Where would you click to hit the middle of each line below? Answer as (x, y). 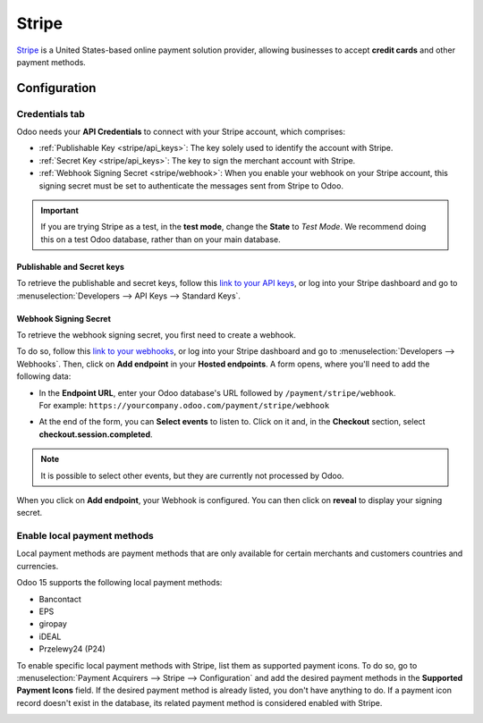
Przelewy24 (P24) (72, 649)
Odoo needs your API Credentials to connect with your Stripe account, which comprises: (181, 132)
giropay (53, 624)
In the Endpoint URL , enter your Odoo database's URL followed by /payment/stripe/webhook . (218, 392)
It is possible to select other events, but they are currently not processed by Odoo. (192, 475)
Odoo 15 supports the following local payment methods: (119, 583)
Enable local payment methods (85, 536)
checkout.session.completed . (96, 434)
